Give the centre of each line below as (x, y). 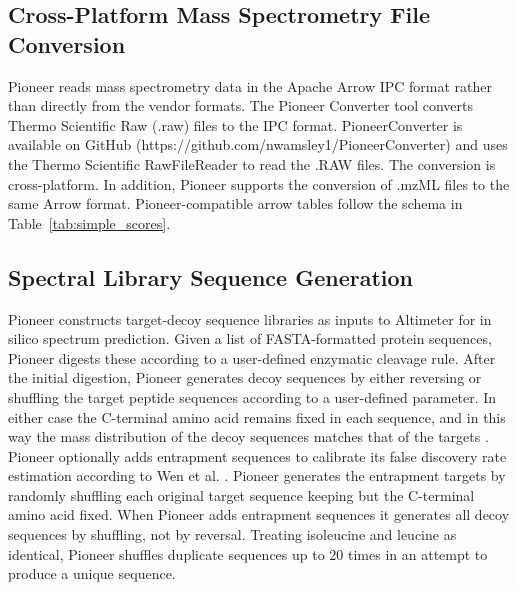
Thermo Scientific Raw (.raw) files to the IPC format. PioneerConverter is (235, 124)
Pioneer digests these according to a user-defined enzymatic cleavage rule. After (252, 357)
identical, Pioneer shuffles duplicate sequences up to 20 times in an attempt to (248, 553)
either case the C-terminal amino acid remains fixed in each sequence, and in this (257, 416)
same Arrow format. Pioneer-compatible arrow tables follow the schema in (235, 203)
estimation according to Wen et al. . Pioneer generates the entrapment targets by (257, 475)
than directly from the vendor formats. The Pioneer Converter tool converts (240, 105)
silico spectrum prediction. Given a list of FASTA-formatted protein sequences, (250, 338)
